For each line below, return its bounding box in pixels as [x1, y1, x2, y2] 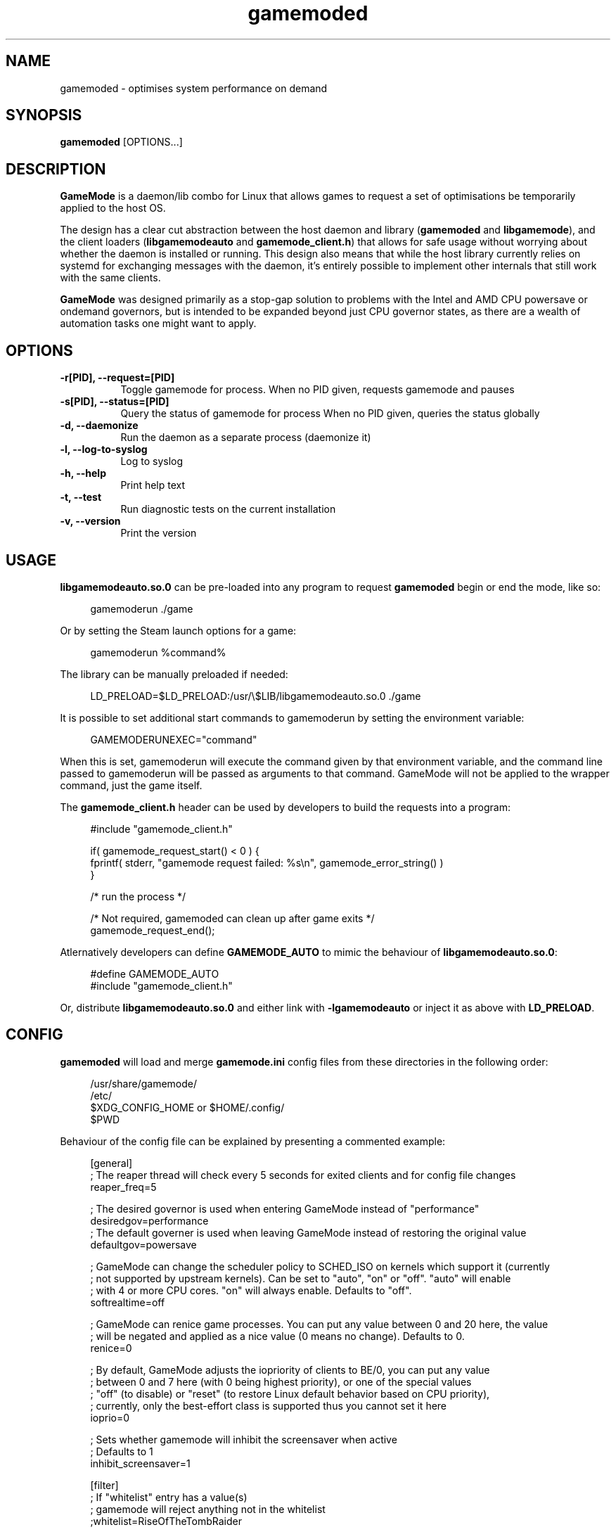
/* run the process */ [90, 890, 186, 902]
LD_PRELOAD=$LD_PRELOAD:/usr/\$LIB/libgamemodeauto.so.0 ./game [90, 689, 421, 702]
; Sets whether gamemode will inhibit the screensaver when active [90, 1433, 397, 1445]
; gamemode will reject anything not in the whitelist [90, 1502, 326, 1515]
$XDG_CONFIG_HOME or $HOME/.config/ [90, 1101, 285, 1113]
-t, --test [60, 491, 102, 504]
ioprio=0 [90, 1411, 130, 1424]
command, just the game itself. [60, 779, 203, 791]
